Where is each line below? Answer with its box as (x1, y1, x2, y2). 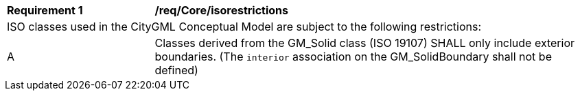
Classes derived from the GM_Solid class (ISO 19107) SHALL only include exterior (154, 36, 575, 50)
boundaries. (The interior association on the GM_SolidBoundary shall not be (154, 50, 552, 63)
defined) (154, 63, 198, 77)
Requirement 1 (7, 3, 83, 17)
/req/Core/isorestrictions (154, 3, 289, 17)
